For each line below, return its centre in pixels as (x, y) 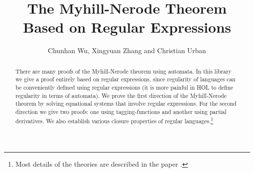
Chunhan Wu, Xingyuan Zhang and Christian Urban (127, 50)
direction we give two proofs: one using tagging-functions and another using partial (121, 111)
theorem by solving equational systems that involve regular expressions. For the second (126, 104)
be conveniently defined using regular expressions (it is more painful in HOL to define (124, 87)
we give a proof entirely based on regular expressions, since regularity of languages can (125, 79)
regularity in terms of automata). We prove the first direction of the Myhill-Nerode (121, 95)
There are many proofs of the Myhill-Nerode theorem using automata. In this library (123, 71)
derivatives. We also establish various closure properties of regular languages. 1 (114, 120)
